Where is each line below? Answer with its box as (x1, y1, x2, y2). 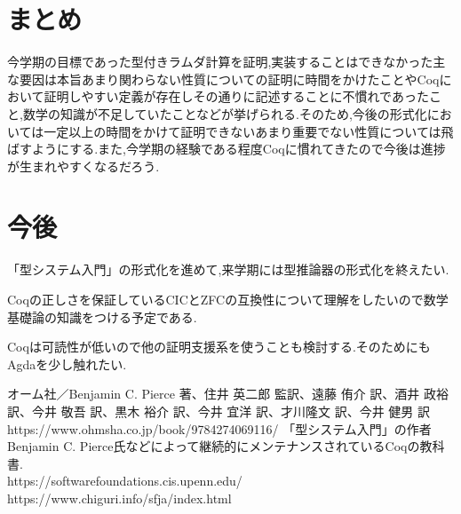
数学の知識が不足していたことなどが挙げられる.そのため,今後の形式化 (22, 104, 427, 123)
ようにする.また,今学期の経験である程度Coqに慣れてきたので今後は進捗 (31, 139, 446, 158)
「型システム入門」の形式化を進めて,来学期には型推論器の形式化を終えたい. (7, 260, 449, 279)
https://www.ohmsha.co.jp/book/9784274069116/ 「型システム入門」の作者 (7, 419, 432, 438)
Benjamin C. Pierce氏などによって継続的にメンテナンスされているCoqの (7, 437, 420, 455)
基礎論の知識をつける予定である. (7, 307, 197, 326)
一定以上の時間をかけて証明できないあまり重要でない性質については (44, 122, 441, 140)
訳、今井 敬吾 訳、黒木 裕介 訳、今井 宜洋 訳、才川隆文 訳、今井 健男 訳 (7, 401, 430, 420)
